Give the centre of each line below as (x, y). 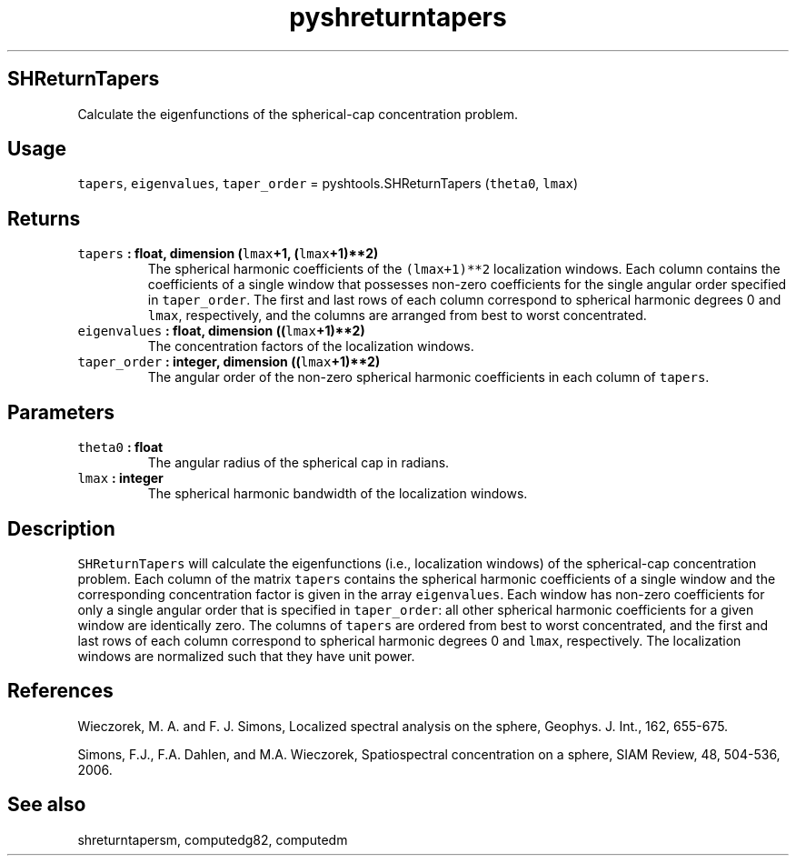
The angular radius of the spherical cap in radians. (298, 463)
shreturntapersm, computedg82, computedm (213, 839)
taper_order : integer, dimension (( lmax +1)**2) (229, 362)
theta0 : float (120, 447)
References (60, 691)
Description (61, 528)
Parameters (61, 412)
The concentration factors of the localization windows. (311, 346)
